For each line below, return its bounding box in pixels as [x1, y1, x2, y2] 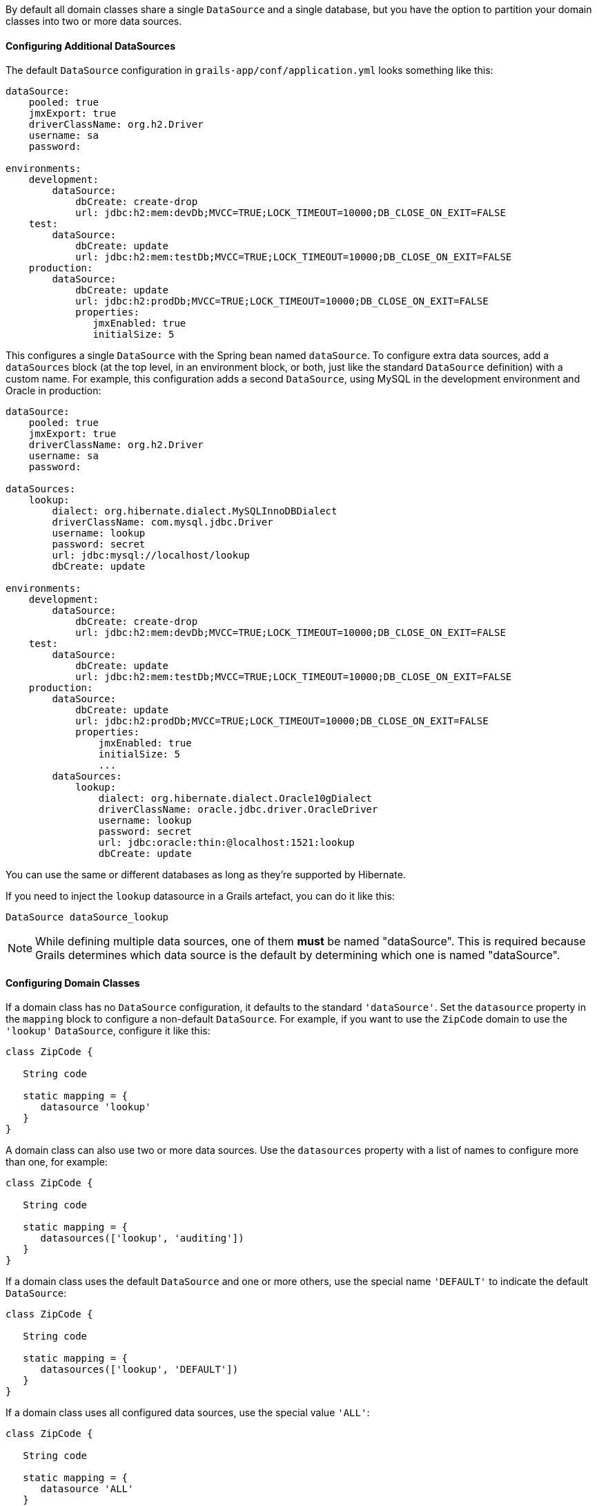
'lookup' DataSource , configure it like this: [6, 1025, 211, 1037]
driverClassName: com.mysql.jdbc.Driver [52, 517, 273, 528]
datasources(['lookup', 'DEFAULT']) [40, 1364, 239, 1375]
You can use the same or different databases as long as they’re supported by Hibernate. [6, 869, 406, 881]
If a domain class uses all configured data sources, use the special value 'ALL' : [6, 1407, 370, 1419]
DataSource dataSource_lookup [6, 911, 169, 923]
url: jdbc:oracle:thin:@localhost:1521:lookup [98, 837, 355, 849]
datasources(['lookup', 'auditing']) [40, 1233, 244, 1244]
